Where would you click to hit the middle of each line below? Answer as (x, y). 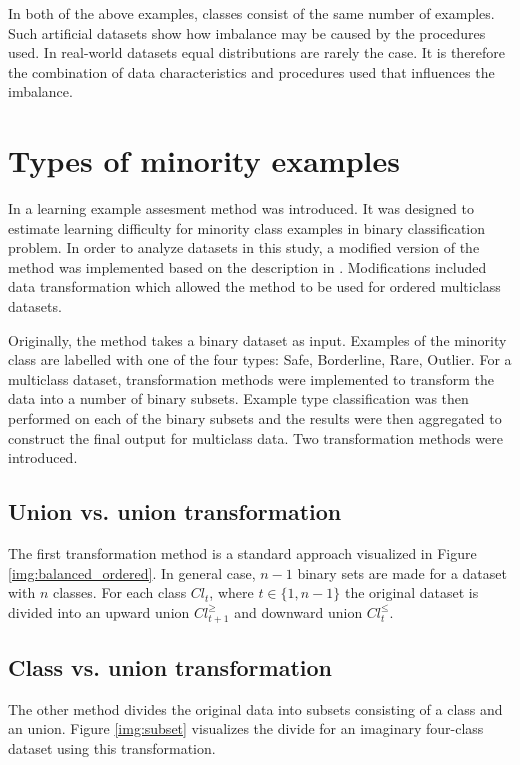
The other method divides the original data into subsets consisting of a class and (255, 708)
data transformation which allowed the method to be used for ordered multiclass (254, 286)
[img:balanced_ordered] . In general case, (132, 572)
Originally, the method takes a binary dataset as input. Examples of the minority (257, 339)
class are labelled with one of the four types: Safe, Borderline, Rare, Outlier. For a (260, 359)
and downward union (298, 611)
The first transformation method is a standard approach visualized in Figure (242, 553)
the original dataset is (411, 592)
